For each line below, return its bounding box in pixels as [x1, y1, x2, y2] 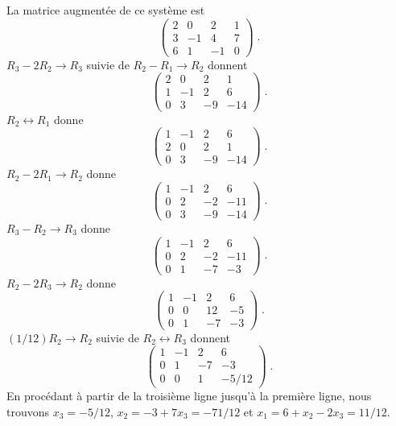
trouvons [6, 403, 50, 420]
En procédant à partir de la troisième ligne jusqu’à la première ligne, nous [6, 387, 372, 404]
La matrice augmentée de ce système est [6, 2, 205, 18]
